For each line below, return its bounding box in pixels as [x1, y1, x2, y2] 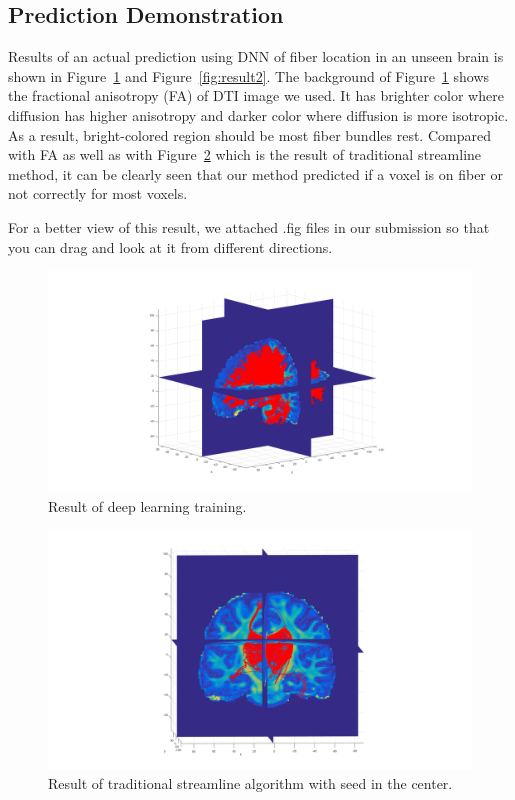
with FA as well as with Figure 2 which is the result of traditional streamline [8, 144, 482, 165]
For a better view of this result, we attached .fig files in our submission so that [8, 216, 490, 237]
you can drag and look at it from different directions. [8, 236, 333, 257]
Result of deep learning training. [48, 495, 247, 516]
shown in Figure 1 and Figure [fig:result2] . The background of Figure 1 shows [8, 65, 490, 86]
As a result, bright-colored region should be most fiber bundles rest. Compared [8, 124, 491, 145]
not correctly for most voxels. [8, 183, 188, 204]
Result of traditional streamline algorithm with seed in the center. [48, 773, 453, 794]
